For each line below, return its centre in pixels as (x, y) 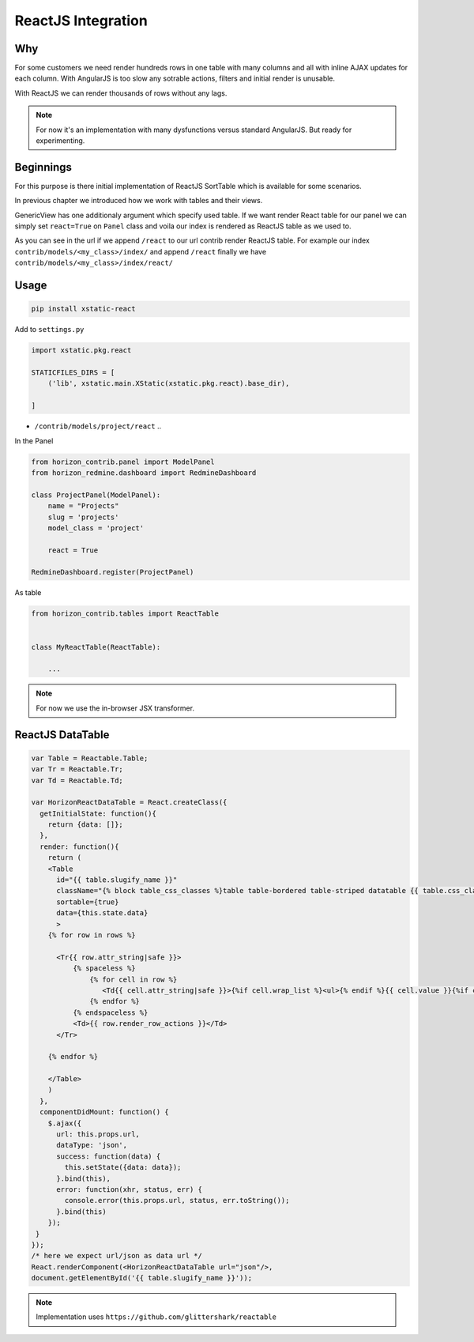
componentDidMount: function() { (104, 1112)
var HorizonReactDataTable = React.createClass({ (129, 803)
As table (28, 593)
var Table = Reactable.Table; (90, 758)
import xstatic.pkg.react (81, 351)
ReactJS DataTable (62, 735)
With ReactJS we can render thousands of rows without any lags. (121, 93)
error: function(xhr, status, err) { (130, 1189)
